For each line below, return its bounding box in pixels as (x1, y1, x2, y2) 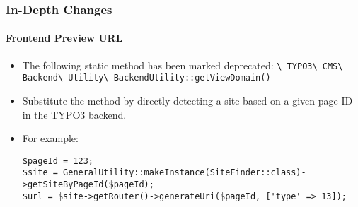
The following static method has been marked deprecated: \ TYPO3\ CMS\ (22, 57, 343, 72)
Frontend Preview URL (6, 30, 123, 45)
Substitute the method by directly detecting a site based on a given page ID (22, 93, 353, 107)
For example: (22, 131, 79, 146)
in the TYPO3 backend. (22, 107, 127, 122)
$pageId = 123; (22, 155, 94, 166)
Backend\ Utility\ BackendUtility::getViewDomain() (22, 73, 271, 83)
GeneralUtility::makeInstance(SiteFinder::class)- (63, 167, 306, 178)
